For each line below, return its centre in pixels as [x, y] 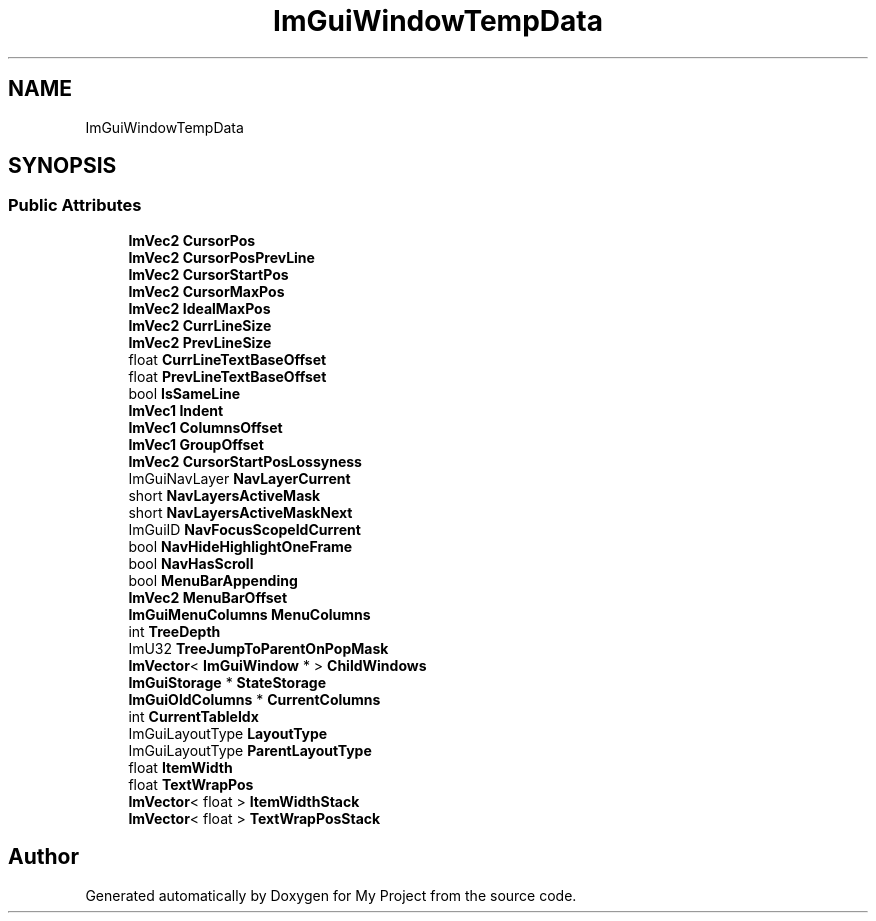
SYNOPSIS [62, 166]
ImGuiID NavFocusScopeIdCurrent [244, 529]
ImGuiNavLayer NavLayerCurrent [239, 478]
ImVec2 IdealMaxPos [199, 308]
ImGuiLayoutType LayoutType [228, 733]
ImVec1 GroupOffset [196, 444]
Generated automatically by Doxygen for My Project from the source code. [331, 895]
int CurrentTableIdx [193, 716]
